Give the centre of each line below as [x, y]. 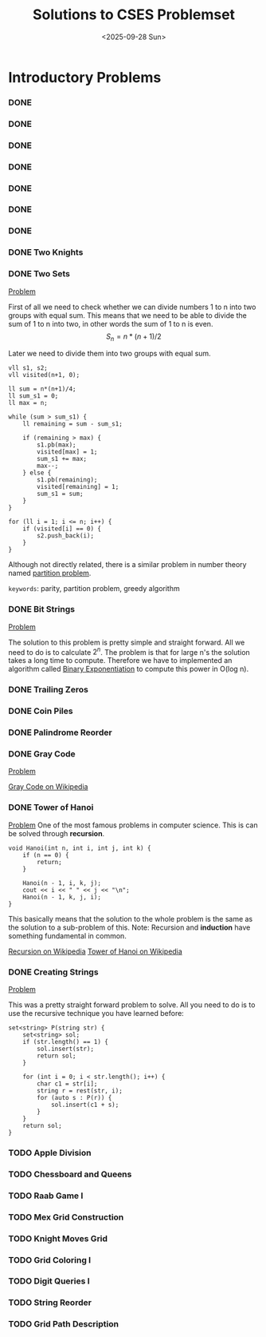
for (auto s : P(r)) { [74, 1098]
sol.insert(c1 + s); [85, 1105]
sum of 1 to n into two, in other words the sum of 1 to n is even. [111, 323]
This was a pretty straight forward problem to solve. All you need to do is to [132, 1005]
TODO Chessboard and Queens [70, 1174]
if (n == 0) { [46, 855]
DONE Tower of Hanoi [51, 807]
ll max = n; [28, 403]
